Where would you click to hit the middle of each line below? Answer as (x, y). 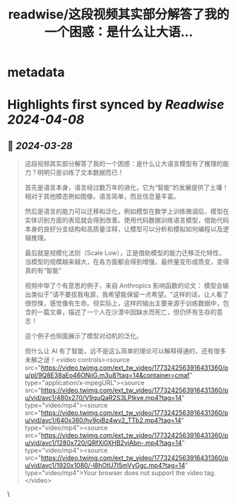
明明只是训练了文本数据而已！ (81, 172)
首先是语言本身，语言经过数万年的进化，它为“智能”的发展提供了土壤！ (126, 187)
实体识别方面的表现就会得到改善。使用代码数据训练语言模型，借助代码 (127, 221)
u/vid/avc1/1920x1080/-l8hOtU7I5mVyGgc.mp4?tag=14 (105, 465)
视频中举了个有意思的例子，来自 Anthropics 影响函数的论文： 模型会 (124, 286)
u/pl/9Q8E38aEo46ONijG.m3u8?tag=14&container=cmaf (107, 375)
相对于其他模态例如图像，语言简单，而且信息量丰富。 (102, 197)
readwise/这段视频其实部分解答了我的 (119, 14)
